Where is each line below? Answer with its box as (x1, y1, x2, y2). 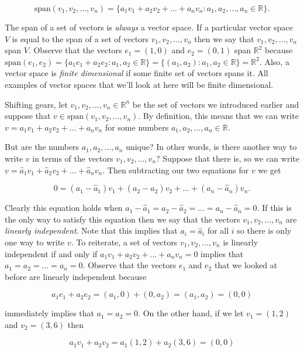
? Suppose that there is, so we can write (156, 152, 299, 164)
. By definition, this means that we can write (138, 110, 299, 122)
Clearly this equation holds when (5, 201, 123, 214)
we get (258, 163, 281, 176)
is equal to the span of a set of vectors (12, 32, 149, 45)
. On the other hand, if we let (138, 307, 244, 319)
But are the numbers (5, 141, 80, 153)
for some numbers (105, 121, 169, 133)
